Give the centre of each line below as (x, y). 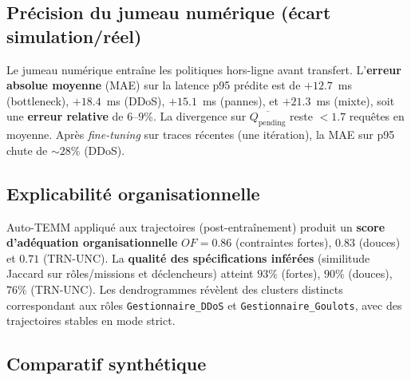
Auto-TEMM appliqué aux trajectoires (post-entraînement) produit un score (196, 226)
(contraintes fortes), (284, 242)
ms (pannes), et (240, 100)
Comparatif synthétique (107, 364)
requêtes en (377, 116)
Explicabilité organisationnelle (133, 193)
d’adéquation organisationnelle (92, 242)
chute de (27, 150)
